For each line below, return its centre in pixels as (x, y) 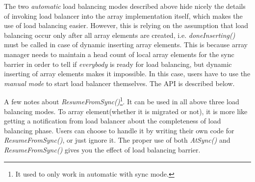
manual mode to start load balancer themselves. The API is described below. (119, 83)
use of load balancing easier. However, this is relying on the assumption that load (126, 25)
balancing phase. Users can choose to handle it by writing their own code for (119, 130)
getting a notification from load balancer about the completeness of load (113, 121)
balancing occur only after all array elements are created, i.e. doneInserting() (120, 35)
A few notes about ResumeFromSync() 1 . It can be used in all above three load (122, 101)
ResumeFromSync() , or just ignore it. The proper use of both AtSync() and (117, 140)
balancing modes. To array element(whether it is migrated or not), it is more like (126, 111)
